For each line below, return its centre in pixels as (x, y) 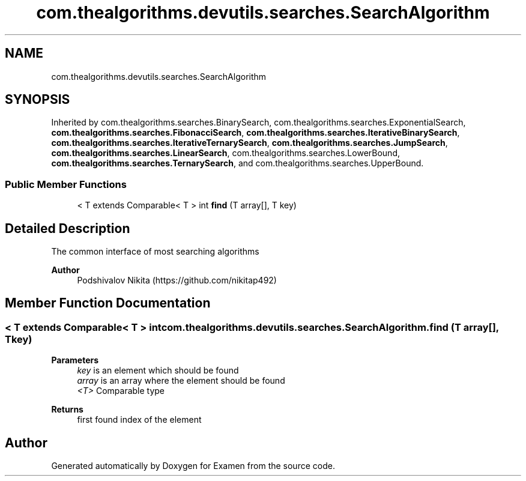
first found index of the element (139, 420)
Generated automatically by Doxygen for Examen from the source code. (193, 466)
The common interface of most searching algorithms (155, 252)
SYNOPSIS (38, 100)
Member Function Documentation (108, 303)
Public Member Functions (66, 184)
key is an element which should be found (158, 371)
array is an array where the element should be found (181, 381)
